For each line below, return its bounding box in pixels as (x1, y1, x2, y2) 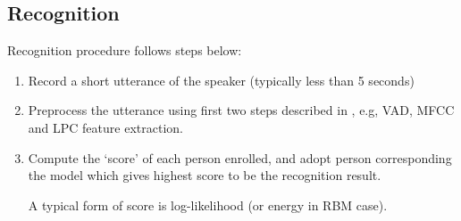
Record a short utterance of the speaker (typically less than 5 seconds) (28, 70, 415, 89)
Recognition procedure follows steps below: (7, 41, 242, 60)
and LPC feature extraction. (28, 118, 183, 136)
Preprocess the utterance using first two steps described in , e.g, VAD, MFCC (28, 101, 455, 119)
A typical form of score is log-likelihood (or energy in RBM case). (28, 195, 388, 214)
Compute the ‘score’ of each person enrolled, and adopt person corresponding (28, 148, 452, 167)
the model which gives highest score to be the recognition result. (28, 166, 381, 184)
